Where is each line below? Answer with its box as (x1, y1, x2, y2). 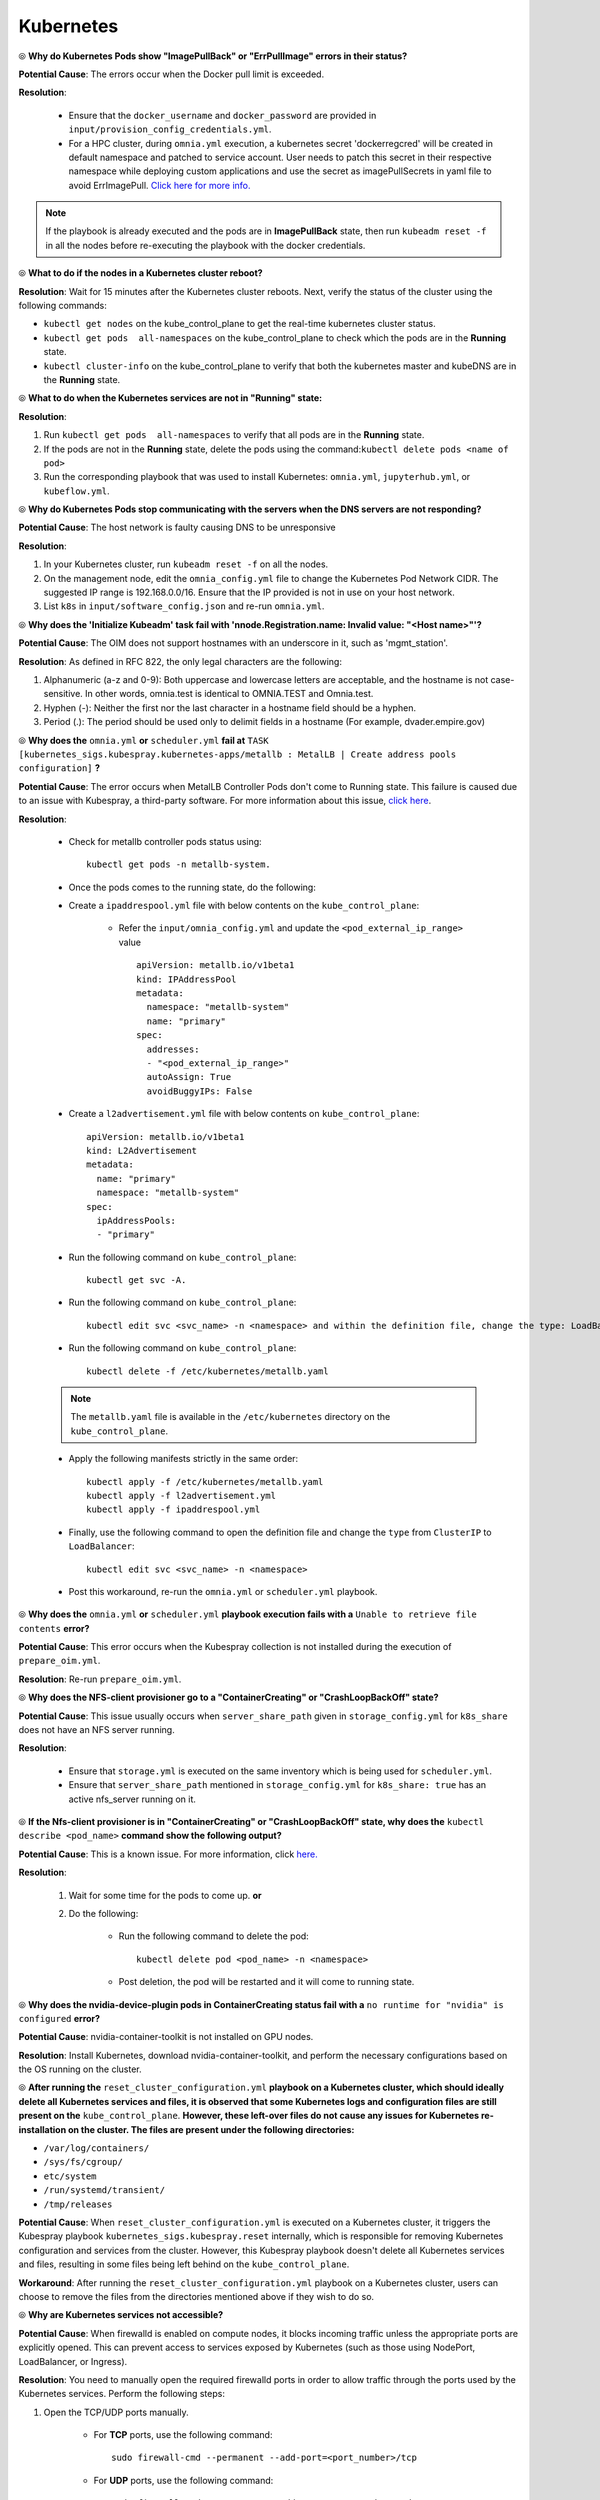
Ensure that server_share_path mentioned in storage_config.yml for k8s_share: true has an (68, 1779, 487, 1791)
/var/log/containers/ (43, 2143, 150, 2154)
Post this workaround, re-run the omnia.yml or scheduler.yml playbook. (68, 1585, 378, 1597)
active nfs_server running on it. (68, 1793, 197, 1805)
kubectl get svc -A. (86, 1275, 187, 1286)
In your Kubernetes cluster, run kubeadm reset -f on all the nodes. (43, 558, 329, 570)
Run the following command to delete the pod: (118, 1930, 309, 1942)
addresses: (146, 1043, 200, 1055)
